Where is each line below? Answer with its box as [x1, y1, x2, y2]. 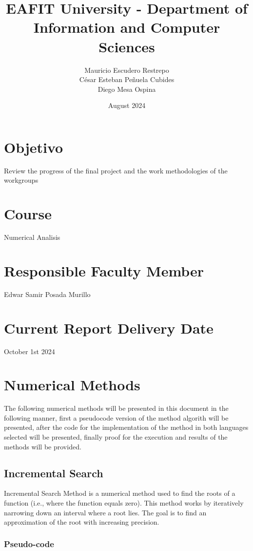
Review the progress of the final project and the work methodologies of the [4, 165, 228, 175]
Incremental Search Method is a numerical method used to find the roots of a [4, 488, 235, 498]
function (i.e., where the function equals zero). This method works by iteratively [4, 498, 244, 508]
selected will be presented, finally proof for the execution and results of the [4, 432, 228, 442]
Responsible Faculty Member [4, 260, 204, 280]
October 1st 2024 [4, 346, 55, 356]
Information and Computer [33, 17, 220, 37]
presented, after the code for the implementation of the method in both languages [4, 422, 249, 432]
